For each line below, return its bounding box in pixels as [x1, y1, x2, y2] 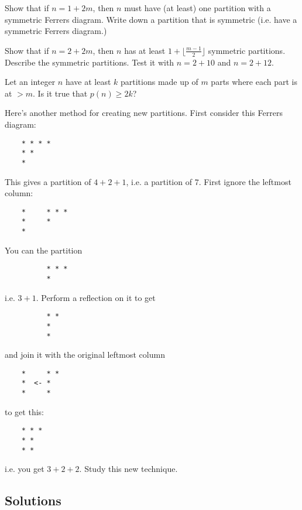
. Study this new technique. [79, 463, 178, 475]
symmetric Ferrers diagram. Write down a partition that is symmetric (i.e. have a [5, 13, 297, 25]
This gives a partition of [5, 175, 91, 187]
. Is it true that [33, 87, 88, 99]
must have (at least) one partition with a [124, 2, 271, 13]
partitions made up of [120, 76, 198, 88]
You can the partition [5, 244, 83, 256]
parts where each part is [211, 76, 298, 88]
